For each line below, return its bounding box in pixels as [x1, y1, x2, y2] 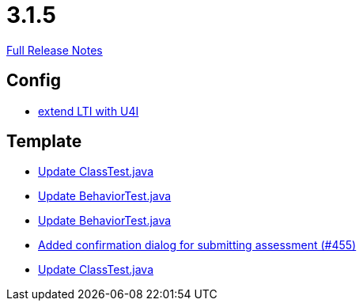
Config [6, 70, 61, 91]
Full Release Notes [6, 43, 103, 57]
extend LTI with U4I [38, 104, 139, 118]
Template [6, 131, 82, 152]
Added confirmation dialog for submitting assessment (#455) [38, 238, 357, 252]
